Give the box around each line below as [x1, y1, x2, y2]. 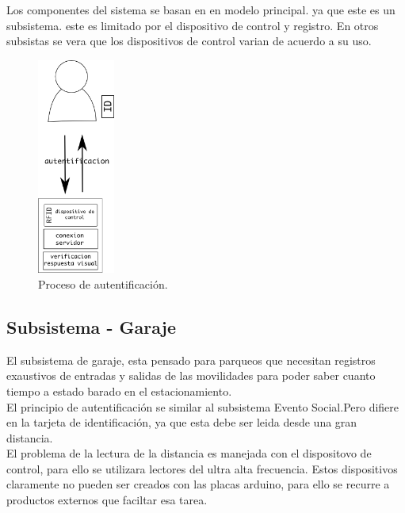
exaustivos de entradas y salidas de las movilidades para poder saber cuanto [6, 367, 376, 384]
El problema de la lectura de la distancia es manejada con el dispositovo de [6, 445, 372, 461]
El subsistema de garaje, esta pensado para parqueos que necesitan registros [6, 351, 376, 368]
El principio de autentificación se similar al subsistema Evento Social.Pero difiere [6, 398, 399, 415]
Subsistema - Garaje [6, 314, 176, 339]
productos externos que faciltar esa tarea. [6, 492, 208, 508]
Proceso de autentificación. [38, 275, 168, 292]
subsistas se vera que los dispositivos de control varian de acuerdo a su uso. [6, 33, 372, 49]
